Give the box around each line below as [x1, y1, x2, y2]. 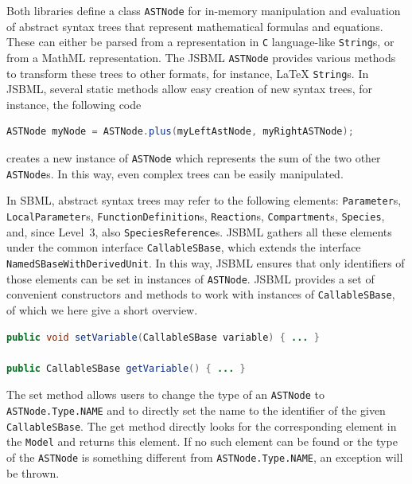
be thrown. [6, 464, 60, 481]
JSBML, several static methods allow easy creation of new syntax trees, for [6, 80, 373, 97]
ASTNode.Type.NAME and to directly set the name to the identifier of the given [6, 401, 386, 418]
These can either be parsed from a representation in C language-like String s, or [6, 33, 395, 50]
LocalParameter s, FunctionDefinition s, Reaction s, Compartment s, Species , [6, 207, 385, 224]
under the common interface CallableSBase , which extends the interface [6, 239, 361, 256]
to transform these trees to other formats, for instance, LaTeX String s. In [6, 64, 369, 81]
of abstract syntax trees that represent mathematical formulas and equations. [6, 18, 383, 34]
